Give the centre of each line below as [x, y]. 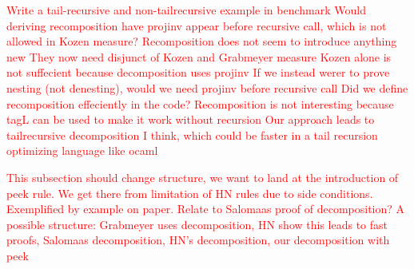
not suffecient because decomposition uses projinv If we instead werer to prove [198, 72]
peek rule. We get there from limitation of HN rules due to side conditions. [190, 193]
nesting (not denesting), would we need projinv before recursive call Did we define [207, 87]
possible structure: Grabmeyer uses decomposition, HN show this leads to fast [197, 224]
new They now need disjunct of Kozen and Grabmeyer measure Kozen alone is [199, 56]
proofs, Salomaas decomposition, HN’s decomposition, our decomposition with [198, 240]
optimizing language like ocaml [82, 150]
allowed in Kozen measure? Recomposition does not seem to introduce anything [202, 41]
